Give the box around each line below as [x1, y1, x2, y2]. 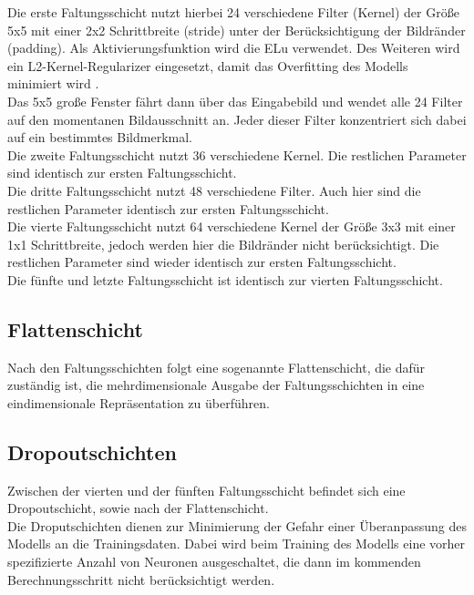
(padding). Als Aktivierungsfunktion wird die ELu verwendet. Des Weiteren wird [7, 38, 460, 57]
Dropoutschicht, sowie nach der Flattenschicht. [7, 498, 269, 518]
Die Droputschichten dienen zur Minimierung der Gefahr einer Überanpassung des [7, 516, 467, 535]
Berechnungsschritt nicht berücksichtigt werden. [7, 569, 275, 589]
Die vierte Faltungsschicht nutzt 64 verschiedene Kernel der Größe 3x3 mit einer [7, 217, 456, 236]
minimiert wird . [7, 74, 99, 93]
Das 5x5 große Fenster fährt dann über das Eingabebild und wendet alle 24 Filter [7, 91, 463, 110]
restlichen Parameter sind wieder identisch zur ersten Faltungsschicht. [7, 252, 397, 272]
